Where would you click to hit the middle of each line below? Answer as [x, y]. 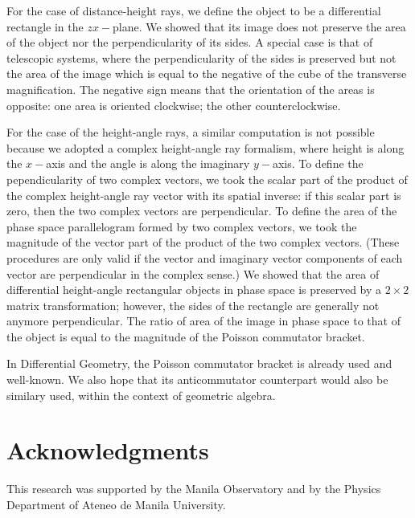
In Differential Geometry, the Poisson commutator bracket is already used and [199, 363]
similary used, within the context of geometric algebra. [141, 395]
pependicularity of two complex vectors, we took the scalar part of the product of [207, 179]
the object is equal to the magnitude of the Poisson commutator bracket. [186, 336]
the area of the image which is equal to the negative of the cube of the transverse [207, 73]
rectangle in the [45, 26]
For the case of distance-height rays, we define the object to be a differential [194, 10]
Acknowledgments [108, 450]
